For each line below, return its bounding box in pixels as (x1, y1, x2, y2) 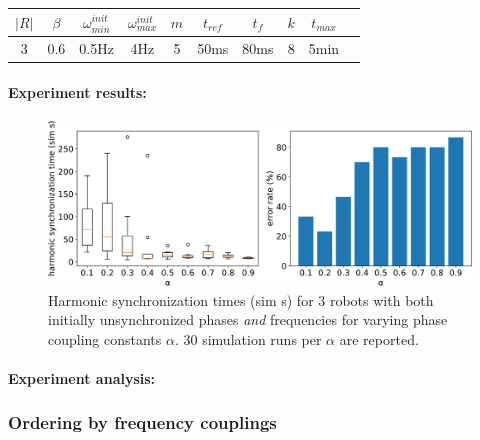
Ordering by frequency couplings (8, 410, 277, 435)
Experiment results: (8, 81, 147, 102)
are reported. (339, 328, 419, 349)
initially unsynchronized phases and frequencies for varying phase (48, 309, 448, 330)
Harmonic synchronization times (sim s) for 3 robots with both (48, 289, 434, 310)
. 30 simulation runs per (174, 328, 322, 349)
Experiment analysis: (8, 367, 156, 388)
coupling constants (48, 328, 162, 349)
